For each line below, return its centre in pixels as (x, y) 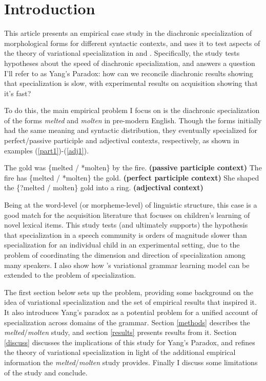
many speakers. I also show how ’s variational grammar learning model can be (127, 265)
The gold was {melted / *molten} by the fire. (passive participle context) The (133, 167)
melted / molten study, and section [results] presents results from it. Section (120, 332)
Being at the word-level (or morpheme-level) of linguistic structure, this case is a (131, 205)
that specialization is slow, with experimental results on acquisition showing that (131, 83)
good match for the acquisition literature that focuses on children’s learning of (127, 215)
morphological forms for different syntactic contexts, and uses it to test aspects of (132, 43)
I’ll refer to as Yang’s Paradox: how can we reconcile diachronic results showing (129, 73)
